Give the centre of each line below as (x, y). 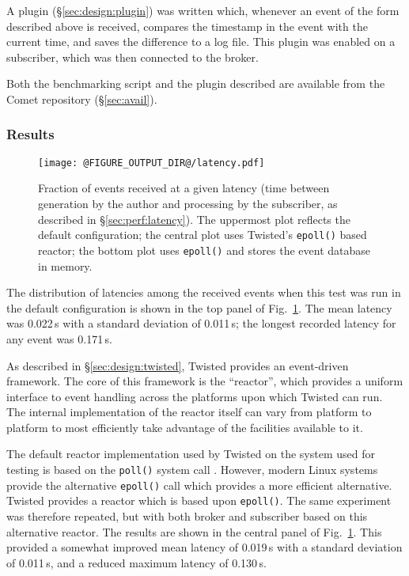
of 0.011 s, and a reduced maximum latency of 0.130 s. (136, 562)
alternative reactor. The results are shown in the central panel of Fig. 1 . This (194, 531)
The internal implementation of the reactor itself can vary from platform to (189, 412)
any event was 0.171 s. (59, 338)
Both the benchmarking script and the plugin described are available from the (196, 83)
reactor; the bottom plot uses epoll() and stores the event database (204, 250)
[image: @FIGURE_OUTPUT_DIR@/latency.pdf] (151, 163)
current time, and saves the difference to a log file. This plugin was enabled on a (201, 42)
